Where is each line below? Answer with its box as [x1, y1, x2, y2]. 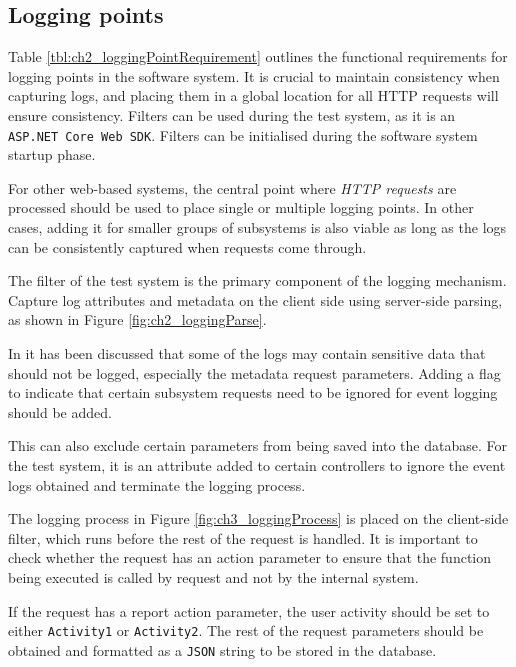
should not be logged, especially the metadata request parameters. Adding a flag [8, 362, 501, 383]
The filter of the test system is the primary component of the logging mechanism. [8, 270, 507, 291]
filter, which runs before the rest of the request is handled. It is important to [8, 527, 478, 548]
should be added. [8, 401, 112, 422]
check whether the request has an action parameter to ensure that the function [8, 547, 492, 568]
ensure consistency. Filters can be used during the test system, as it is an [8, 104, 456, 125]
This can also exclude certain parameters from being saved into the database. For [8, 435, 507, 456]
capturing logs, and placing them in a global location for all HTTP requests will [8, 85, 499, 106]
